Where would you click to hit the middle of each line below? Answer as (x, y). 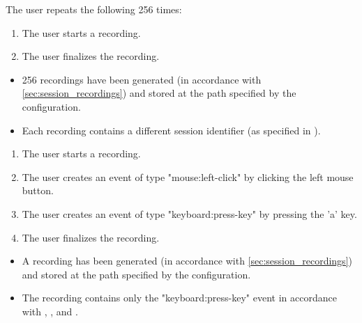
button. (38, 190)
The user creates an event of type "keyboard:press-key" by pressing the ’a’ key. (189, 213)
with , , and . (50, 311)
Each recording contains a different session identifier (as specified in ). (171, 130)
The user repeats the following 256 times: (94, 9)
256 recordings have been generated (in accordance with (142, 79)
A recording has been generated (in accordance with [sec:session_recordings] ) (187, 261)
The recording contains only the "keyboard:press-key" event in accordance (179, 298)
